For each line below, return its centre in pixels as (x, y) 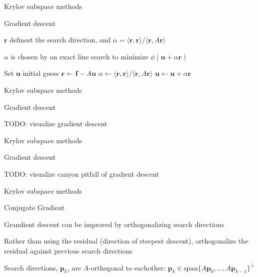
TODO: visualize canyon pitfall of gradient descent (82, 173)
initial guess (41, 73)
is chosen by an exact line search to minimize (79, 56)
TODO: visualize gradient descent (56, 124)
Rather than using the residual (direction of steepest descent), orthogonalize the (126, 241)
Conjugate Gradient (34, 207)
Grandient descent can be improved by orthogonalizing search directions (114, 224)
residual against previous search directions (68, 250)
